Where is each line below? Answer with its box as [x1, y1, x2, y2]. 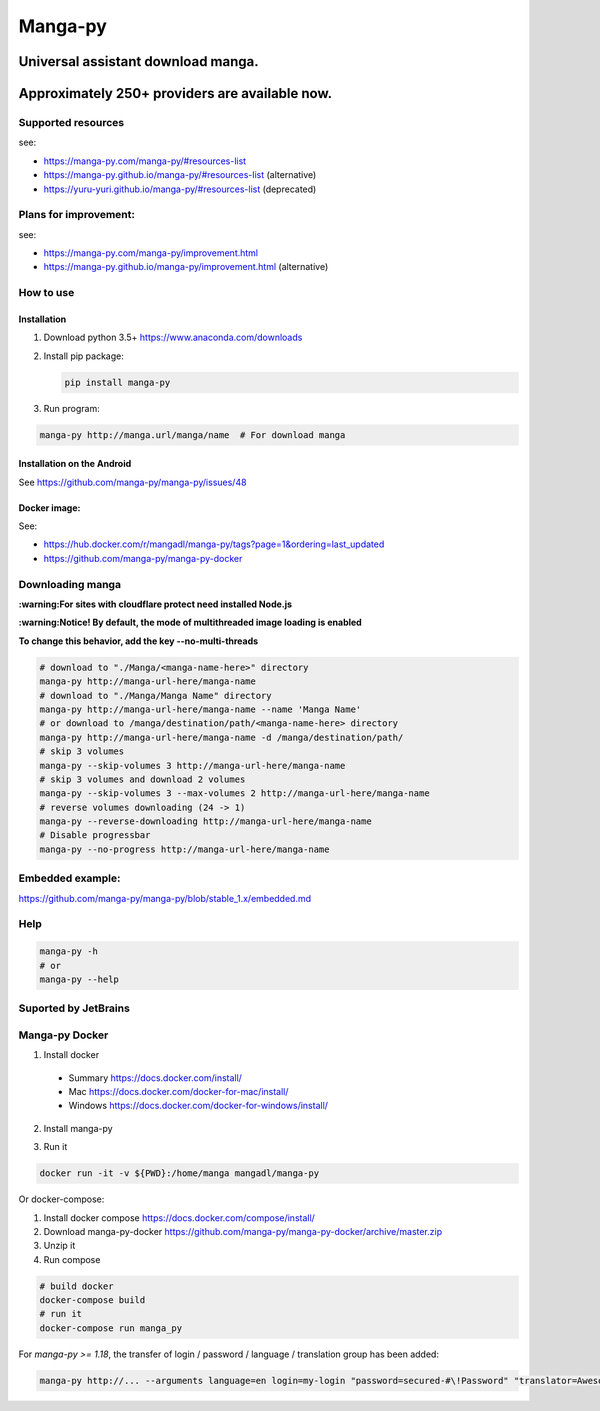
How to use [18, 286, 75, 300]
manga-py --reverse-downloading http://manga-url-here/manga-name [39, 816, 372, 827]
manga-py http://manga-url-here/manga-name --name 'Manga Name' [39, 703, 362, 715]
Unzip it [43, 1240, 76, 1252]
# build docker [39, 1280, 114, 1292]
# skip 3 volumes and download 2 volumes [39, 773, 246, 785]
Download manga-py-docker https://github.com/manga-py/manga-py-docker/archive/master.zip [43, 1225, 443, 1237]
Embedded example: [18, 871, 121, 885]
